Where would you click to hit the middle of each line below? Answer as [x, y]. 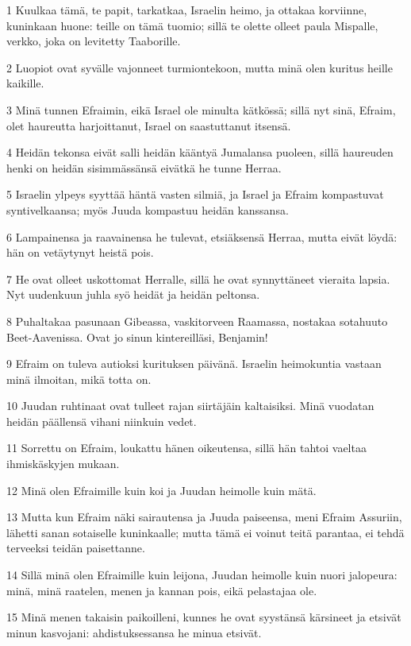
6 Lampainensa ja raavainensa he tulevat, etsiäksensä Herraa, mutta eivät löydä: [202, 236]
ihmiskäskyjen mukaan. [63, 464]
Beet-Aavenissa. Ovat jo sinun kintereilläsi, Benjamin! [137, 337]
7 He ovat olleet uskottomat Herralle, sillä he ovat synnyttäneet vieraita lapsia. [198, 279]
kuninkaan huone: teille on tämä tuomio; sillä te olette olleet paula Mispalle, [192, 25]
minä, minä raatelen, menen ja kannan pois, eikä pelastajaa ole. [162, 590]
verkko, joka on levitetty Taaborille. [94, 41]
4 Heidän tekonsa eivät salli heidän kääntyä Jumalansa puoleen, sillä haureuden [200, 152]
